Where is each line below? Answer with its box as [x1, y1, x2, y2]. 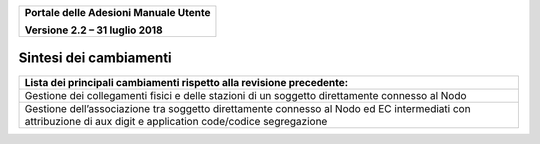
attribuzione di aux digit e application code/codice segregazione [24, 114, 328, 128]
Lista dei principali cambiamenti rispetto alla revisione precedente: [24, 75, 349, 89]
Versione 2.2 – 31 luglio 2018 [24, 23, 164, 37]
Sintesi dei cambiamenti [18, 50, 172, 67]
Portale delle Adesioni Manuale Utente [24, 6, 211, 19]
